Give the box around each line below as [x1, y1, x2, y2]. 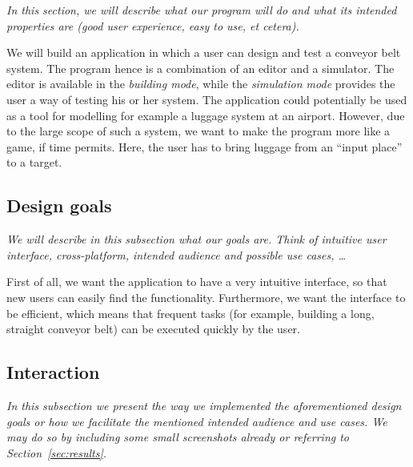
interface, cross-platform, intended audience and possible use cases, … [6, 246, 347, 263]
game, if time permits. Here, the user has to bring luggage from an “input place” [6, 138, 403, 155]
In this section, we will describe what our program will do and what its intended [6, 2, 397, 18]
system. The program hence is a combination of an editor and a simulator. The [6, 59, 395, 76]
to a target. [6, 154, 62, 171]
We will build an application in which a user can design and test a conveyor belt [6, 44, 401, 61]
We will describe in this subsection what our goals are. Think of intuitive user [6, 231, 387, 248]
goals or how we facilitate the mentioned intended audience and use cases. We [6, 413, 387, 429]
